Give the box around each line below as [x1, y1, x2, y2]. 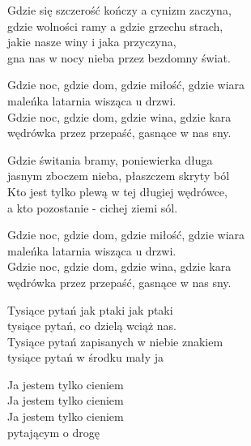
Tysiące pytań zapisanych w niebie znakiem [7, 332, 223, 350]
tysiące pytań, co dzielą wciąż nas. [7, 317, 177, 334]
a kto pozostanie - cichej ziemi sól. [7, 199, 178, 216]
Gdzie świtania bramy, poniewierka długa [7, 151, 213, 168]
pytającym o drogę [7, 423, 100, 440]
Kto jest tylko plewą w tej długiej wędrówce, [7, 182, 228, 199]
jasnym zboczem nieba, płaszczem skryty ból [7, 167, 230, 184]
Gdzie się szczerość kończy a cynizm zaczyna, [7, 2, 232, 18]
